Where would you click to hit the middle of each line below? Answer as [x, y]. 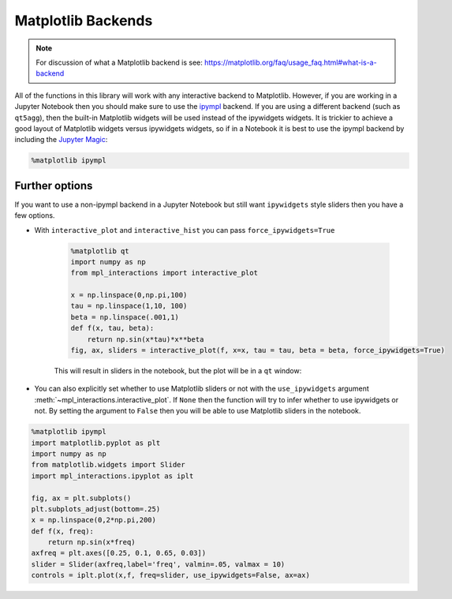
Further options [54, 185]
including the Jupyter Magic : [61, 140]
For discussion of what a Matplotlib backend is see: [119, 62]
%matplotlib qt [100, 251]
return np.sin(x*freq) [92, 542]
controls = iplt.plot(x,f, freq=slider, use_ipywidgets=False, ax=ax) [171, 575]
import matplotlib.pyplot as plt [96, 443]
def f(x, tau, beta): [112, 328]
